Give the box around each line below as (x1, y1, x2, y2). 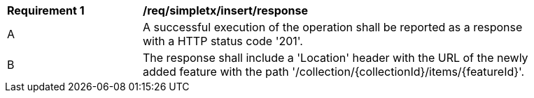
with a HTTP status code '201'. (143, 34, 303, 48)
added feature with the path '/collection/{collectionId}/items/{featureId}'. (143, 65, 525, 79)
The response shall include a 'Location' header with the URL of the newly (143, 51, 528, 65)
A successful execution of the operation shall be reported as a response (143, 20, 523, 34)
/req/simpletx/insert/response (143, 3, 309, 17)
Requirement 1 (7, 3, 85, 17)
